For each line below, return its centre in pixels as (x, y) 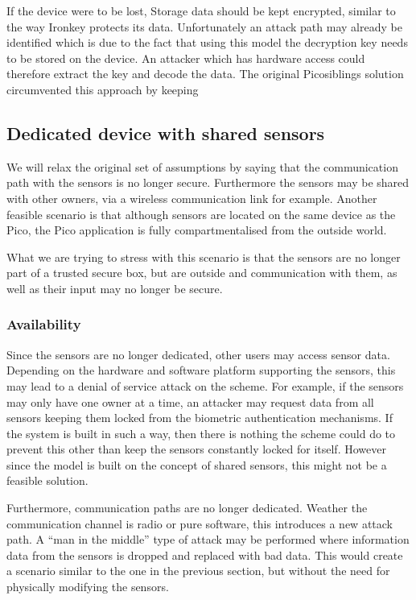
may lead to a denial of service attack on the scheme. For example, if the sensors (205, 385)
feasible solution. (47, 480)
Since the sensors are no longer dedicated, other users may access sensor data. (198, 354)
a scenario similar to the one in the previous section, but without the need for (198, 571)
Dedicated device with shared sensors (166, 132)
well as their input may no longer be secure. (115, 288)
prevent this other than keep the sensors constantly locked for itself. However (196, 449)
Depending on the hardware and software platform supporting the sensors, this (201, 370)
